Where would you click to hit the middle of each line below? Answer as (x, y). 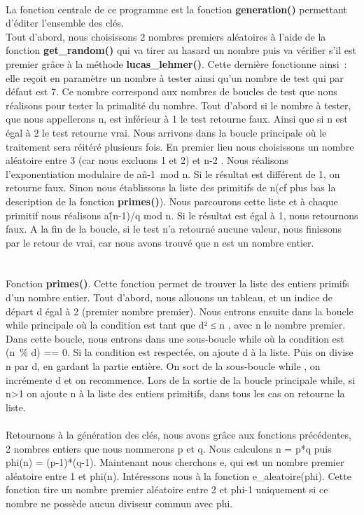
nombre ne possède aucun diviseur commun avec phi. (119, 503)
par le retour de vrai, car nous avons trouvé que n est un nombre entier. (160, 242)
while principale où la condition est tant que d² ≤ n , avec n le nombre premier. (176, 325)
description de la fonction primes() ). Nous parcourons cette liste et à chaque (172, 201)
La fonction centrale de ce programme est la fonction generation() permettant (176, 9)
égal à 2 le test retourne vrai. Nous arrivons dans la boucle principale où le (166, 132)
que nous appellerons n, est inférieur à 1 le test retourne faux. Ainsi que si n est (177, 119)
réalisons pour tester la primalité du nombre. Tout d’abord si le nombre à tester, (178, 105)
